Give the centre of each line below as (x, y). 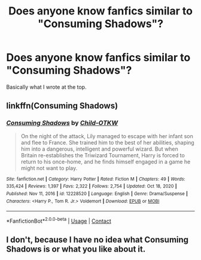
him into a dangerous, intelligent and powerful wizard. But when (99, 149)
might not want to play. (49, 168)
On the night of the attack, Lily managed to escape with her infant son (107, 136)
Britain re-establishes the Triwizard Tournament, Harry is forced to (103, 155)
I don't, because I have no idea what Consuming (98, 240)
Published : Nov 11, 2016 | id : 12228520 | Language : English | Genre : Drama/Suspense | (97, 193)
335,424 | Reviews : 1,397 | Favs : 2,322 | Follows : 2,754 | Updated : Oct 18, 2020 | (92, 186)
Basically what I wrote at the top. (46, 87)
